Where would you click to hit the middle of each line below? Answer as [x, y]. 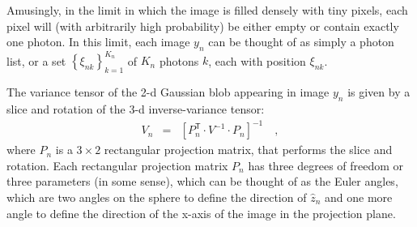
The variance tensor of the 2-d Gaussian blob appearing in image [168, 92]
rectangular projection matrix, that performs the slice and [248, 150]
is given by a [379, 92]
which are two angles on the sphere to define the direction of [157, 197]
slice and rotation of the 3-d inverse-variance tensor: [136, 109]
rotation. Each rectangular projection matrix [117, 165]
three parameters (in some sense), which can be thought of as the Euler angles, [202, 181]
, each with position [257, 60]
